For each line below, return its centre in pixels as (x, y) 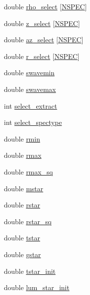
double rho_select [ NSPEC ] (45, 6)
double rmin (22, 138)
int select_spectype (33, 122)
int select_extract (31, 105)
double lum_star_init (37, 287)
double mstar (24, 188)
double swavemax (30, 89)
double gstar (22, 254)
